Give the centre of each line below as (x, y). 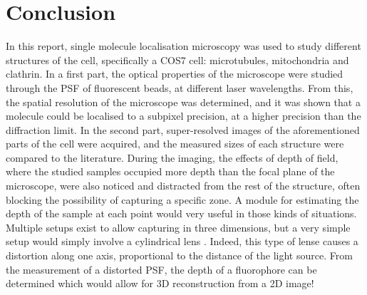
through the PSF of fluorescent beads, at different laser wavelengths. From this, (180, 87)
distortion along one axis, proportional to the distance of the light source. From (179, 255)
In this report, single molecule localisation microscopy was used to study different (183, 46)
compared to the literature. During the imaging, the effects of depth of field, (172, 157)
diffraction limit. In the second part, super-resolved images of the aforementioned (183, 129)
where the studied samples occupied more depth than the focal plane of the (170, 171)
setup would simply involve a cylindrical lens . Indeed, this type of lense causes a (182, 241)
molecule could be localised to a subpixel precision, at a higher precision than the (183, 116)
